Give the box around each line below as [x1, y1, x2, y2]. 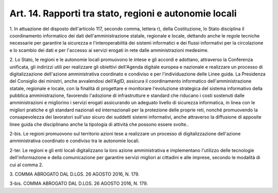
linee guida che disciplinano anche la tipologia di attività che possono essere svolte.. [9, 121, 189, 127]
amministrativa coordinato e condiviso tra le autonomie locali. [9, 138, 140, 144]
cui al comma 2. [9, 162, 44, 168]
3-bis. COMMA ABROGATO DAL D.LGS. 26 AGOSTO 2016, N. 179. [9, 180, 148, 187]
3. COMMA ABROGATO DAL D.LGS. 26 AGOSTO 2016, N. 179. [9, 171, 140, 177]
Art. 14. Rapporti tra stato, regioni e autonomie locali [9, 8, 237, 19]
